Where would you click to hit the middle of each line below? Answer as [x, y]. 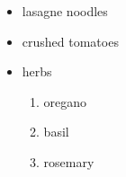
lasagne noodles [65, 11]
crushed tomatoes [70, 41]
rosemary [69, 161]
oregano [65, 101]
